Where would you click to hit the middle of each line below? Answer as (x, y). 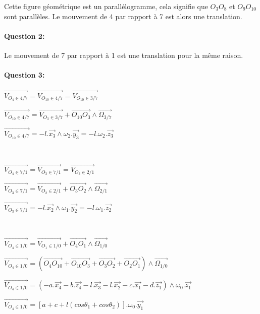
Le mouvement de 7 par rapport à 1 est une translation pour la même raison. (124, 55)
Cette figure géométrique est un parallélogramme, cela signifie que (106, 6)
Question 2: (24, 36)
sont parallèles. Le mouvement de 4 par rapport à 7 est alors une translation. (123, 16)
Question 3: (24, 75)
